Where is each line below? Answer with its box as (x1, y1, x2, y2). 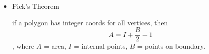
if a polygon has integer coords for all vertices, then (12, 17, 168, 27)
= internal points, (73, 41, 128, 51)
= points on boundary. (137, 41, 206, 51)
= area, (43, 41, 67, 51)
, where (12, 41, 35, 51)
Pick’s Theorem (12, 1, 59, 11)
